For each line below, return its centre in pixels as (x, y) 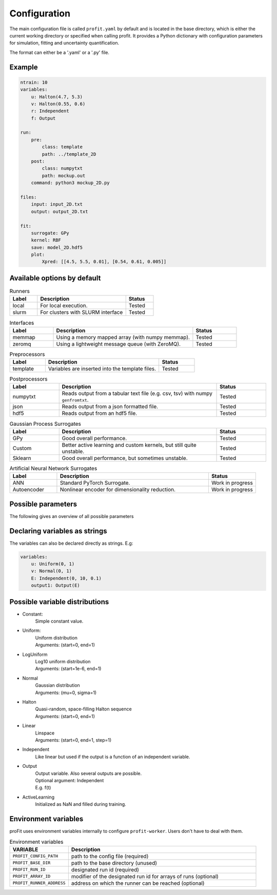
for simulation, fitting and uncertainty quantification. (64, 43)
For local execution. (64, 306)
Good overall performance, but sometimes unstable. (125, 458)
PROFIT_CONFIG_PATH (35, 856)
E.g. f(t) (43, 788)
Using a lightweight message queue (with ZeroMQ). (118, 344)
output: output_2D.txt (60, 211)
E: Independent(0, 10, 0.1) (66, 578)
